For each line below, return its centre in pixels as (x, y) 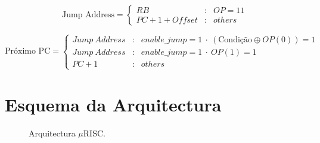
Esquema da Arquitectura (113, 104)
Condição (235, 40)
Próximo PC (28, 52)
